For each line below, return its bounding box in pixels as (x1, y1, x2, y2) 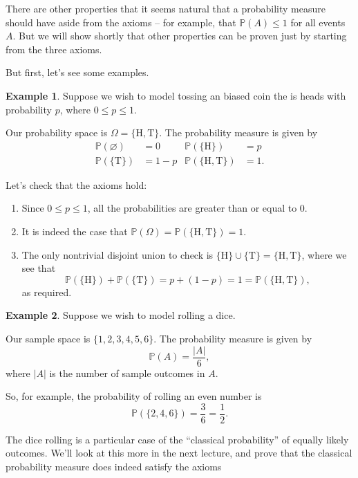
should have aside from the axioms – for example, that (6, 15, 236, 29)
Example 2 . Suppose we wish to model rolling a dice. (6, 308, 236, 322)
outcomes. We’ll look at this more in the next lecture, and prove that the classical (6, 445, 352, 460)
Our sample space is (6, 331, 91, 345)
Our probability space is (6, 125, 108, 140)
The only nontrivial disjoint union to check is (21, 247, 214, 261)
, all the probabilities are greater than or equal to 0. (87, 201, 308, 215)
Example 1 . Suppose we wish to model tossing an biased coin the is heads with (6, 88, 346, 102)
